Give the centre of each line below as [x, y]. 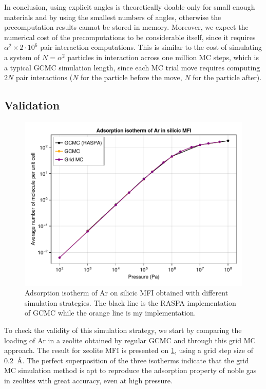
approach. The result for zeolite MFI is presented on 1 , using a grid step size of [129, 350]
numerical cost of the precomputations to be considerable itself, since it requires [130, 37]
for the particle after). [227, 77]
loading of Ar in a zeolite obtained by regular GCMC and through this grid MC [130, 340]
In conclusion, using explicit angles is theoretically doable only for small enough [130, 7]
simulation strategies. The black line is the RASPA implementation [130, 302]
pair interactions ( [44, 77]
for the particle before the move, [131, 77]
